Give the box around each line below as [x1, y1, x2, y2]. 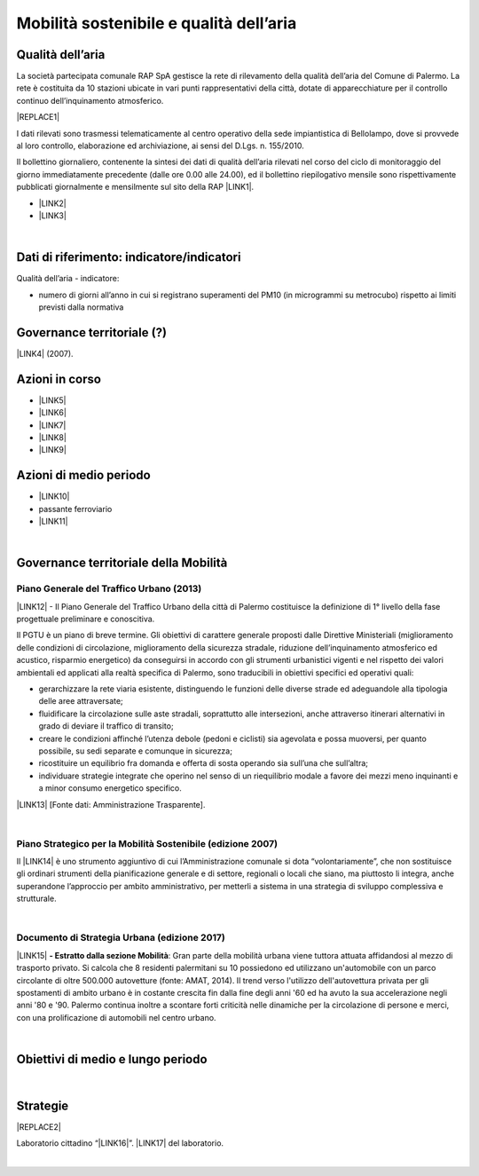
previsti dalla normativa [38, 302, 124, 312]
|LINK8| [38, 432, 67, 443]
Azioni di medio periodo [16, 468, 151, 483]
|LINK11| [38, 516, 68, 527]
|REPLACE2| [16, 1121, 61, 1132]
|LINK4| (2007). [16, 348, 75, 359]
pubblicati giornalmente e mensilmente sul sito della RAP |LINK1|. [16, 182, 255, 193]
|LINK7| [38, 420, 67, 430]
